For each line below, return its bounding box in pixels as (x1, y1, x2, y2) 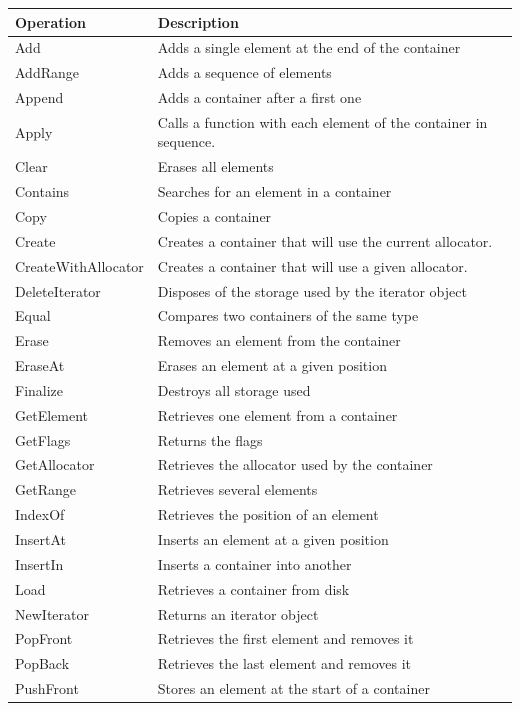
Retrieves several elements (157, 479, 318, 500)
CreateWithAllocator (15, 255, 144, 276)
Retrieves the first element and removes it (157, 628, 414, 649)
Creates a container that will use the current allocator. (157, 230, 493, 251)
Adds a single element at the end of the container (157, 37, 461, 58)
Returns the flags (157, 429, 263, 450)
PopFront (15, 628, 73, 649)
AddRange (15, 62, 79, 83)
